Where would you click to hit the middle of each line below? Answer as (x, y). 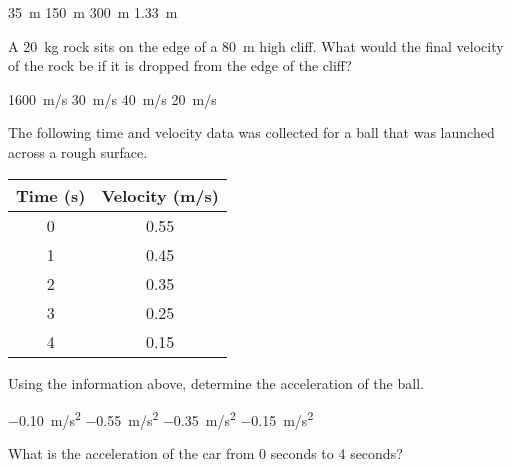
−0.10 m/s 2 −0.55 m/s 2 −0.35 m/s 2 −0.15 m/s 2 (161, 418)
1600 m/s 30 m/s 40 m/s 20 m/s (112, 98)
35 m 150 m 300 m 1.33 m (93, 12)
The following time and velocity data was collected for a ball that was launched (251, 132)
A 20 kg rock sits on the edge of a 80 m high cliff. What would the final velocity (256, 45)
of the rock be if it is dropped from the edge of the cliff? (180, 65)
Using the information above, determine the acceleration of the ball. (216, 382)
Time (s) (51, 195)
